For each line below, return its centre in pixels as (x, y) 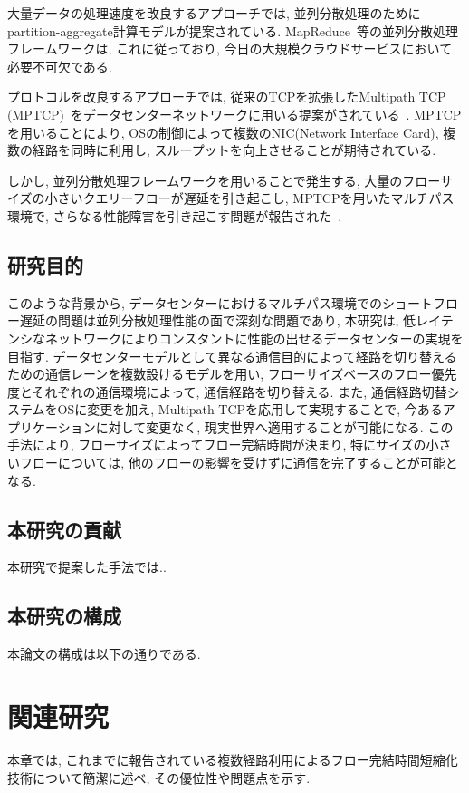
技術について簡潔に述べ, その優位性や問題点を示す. (159, 777)
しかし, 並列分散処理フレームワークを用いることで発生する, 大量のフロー (224, 180)
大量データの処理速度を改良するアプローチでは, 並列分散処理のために (214, 13)
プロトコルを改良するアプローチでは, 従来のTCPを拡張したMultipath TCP (227, 97)
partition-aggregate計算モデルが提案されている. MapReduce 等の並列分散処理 (233, 30)
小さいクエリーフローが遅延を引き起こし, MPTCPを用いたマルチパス (249, 198)
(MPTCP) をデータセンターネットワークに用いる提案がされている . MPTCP (234, 114)
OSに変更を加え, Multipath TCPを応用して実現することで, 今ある (250, 409)
